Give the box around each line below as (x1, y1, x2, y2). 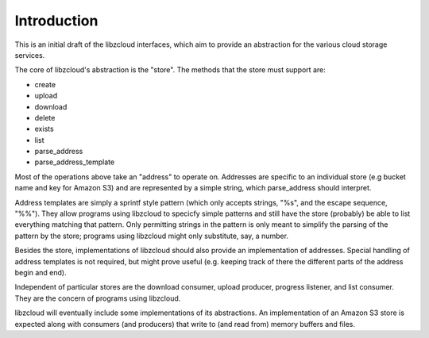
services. (14, 50, 45, 60)
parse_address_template (34, 157, 115, 167)
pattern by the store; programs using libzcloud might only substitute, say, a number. (14, 231, 289, 240)
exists (34, 124, 55, 134)
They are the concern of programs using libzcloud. (14, 294, 181, 303)
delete (34, 113, 56, 122)
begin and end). (14, 267, 67, 277)
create (34, 79, 56, 89)
